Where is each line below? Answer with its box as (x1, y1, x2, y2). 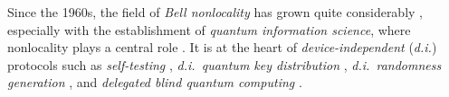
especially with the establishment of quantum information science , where (7, 20, 411, 39)
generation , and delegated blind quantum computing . (7, 73, 302, 92)
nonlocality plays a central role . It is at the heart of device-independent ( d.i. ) (7, 38, 437, 57)
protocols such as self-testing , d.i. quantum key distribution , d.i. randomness (7, 55, 442, 74)
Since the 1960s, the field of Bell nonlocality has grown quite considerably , (7, 3, 424, 21)
